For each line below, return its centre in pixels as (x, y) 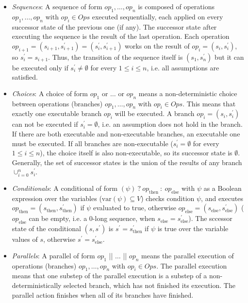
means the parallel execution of (188, 255)
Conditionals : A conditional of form (65, 188)
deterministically (37, 285)
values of (25, 239)
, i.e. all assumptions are (183, 67)
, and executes (222, 198)
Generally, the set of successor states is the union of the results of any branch (127, 162)
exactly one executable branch (57, 113)
